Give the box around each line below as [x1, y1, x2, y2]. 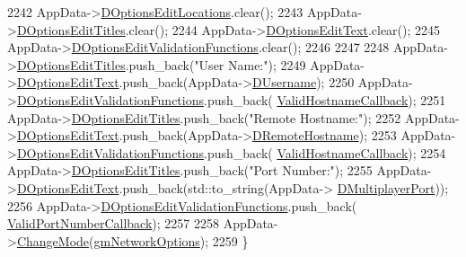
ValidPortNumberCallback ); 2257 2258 [7, 214, 219, 233]
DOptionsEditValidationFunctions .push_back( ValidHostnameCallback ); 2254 [16, 143, 446, 162]
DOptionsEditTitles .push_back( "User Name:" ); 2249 [16, 55, 306, 74]
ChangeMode [16, 231, 90, 250]
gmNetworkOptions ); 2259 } [93, 231, 249, 250]
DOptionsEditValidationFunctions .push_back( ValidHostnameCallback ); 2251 [16, 90, 446, 109]
